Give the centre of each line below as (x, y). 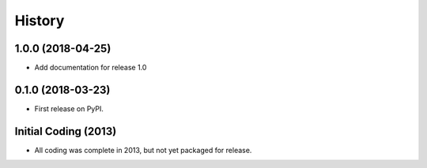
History (40, 21)
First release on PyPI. (69, 108)
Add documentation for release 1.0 (91, 68)
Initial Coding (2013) (66, 131)
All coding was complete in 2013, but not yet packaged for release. (143, 150)
